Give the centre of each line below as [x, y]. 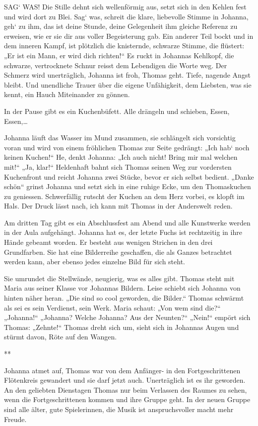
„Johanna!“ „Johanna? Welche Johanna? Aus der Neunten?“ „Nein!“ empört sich [127, 317]
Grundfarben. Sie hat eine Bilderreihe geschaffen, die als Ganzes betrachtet [118, 252]
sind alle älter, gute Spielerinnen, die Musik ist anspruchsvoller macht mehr [119, 409]
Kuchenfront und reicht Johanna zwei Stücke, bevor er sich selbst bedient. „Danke [129, 176]
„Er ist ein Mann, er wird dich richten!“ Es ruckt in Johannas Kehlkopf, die [119, 55]
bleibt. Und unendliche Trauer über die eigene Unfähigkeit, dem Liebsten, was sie [128, 84]
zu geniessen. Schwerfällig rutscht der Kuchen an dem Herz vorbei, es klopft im [124, 196]
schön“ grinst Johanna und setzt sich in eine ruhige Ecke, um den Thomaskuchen [128, 186]
